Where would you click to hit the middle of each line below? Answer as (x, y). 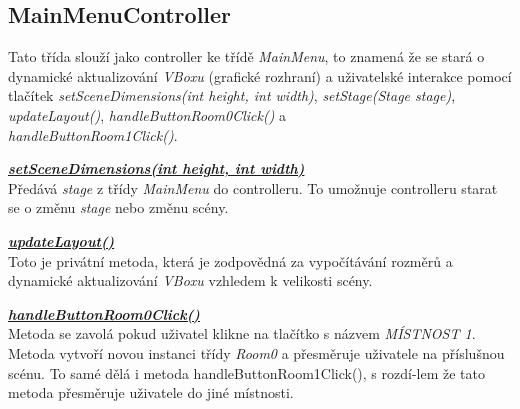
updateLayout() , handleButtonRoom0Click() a (147, 114)
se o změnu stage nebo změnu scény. (118, 207)
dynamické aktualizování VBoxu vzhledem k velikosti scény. (190, 280)
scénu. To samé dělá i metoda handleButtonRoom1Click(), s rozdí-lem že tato (246, 372)
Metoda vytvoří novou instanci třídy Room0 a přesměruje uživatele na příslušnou (256, 352)
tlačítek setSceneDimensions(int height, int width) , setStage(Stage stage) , (232, 95)
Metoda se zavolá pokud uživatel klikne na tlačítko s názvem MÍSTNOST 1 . (242, 333)
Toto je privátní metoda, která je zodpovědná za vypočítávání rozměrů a (230, 260)
